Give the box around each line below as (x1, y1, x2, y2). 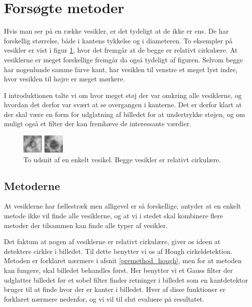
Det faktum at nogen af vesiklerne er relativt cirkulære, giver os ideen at (4, 236, 221, 247)
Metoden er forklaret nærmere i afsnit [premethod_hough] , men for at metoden (4, 255, 242, 266)
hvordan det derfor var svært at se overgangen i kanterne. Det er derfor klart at (4, 99, 242, 110)
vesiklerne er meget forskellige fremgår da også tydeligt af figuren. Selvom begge (4, 54, 243, 64)
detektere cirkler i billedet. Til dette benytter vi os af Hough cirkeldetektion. (4, 246, 233, 256)
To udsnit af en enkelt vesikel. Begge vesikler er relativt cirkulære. (23, 154, 221, 164)
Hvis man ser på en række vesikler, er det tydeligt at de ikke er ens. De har (4, 26, 229, 36)
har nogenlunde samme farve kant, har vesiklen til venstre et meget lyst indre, (4, 64, 238, 74)
